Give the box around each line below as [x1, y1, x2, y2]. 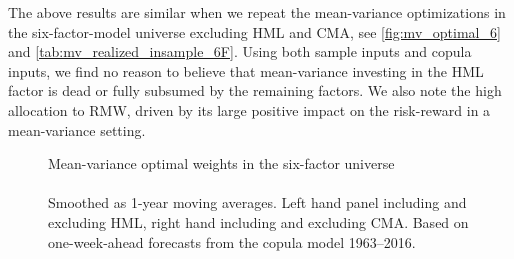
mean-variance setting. [8, 119, 146, 140]
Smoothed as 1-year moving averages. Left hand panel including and [48, 192, 467, 213]
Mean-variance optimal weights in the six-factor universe [48, 153, 395, 174]
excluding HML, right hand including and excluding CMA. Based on [48, 211, 469, 232]
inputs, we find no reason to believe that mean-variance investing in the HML [8, 60, 484, 81]
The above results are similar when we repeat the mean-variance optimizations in [8, 2, 506, 22]
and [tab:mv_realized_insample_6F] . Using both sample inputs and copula [8, 41, 472, 62]
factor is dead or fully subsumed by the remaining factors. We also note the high [8, 80, 502, 101]
